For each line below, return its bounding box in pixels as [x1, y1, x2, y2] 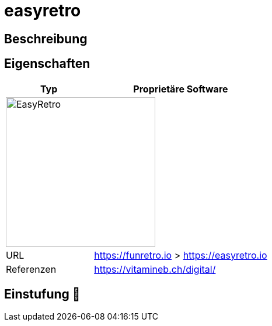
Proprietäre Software [133, 83, 228, 95]
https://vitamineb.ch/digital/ [94, 263, 216, 275]
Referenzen [6, 263, 57, 275]
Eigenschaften [4, 56, 90, 71]
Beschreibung [4, 31, 88, 46]
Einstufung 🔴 [4, 287, 81, 302]
